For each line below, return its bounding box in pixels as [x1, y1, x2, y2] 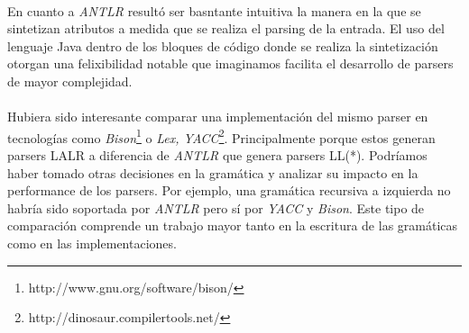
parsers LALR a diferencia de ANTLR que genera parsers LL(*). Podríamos [7, 146, 428, 164]
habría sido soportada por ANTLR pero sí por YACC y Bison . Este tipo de [7, 198, 425, 217]
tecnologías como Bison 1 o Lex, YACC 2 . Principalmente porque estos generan [7, 125, 436, 147]
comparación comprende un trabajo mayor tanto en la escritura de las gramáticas [7, 216, 458, 235]
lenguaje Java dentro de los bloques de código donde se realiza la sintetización [7, 36, 438, 55]
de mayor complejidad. [7, 71, 133, 90]
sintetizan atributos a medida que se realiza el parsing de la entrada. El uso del [7, 19, 445, 38]
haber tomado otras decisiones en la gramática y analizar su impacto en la [7, 163, 418, 182]
